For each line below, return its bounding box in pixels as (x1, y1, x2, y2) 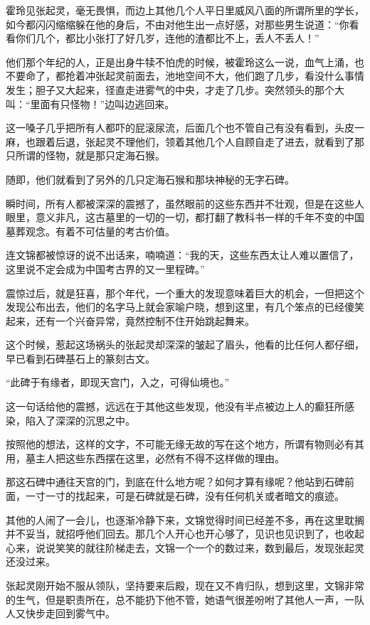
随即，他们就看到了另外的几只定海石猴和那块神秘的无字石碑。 (6, 171, 295, 186)
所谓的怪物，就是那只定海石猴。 (15, 148, 165, 163)
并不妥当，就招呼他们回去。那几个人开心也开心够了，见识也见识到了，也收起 (6, 526, 364, 541)
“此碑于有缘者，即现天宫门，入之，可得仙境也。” (6, 375, 230, 390)
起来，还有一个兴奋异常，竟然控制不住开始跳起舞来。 (6, 313, 255, 328)
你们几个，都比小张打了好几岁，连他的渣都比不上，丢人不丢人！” (15, 31, 319, 46)
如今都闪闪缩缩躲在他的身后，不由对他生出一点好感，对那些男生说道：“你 (6, 16, 349, 31)
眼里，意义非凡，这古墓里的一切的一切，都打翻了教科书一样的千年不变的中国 (6, 210, 364, 225)
